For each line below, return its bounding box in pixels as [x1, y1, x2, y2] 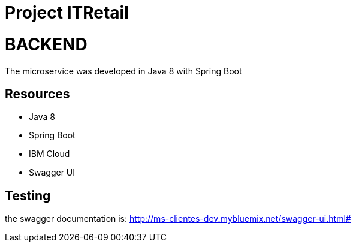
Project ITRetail [5, 2, 129, 23]
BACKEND [5, 34, 88, 55]
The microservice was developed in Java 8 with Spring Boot [5, 65, 242, 76]
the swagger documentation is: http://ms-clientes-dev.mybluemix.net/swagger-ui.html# [5, 213, 351, 224]
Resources [5, 86, 70, 101]
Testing [5, 188, 51, 203]
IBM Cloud [29, 149, 70, 159]
